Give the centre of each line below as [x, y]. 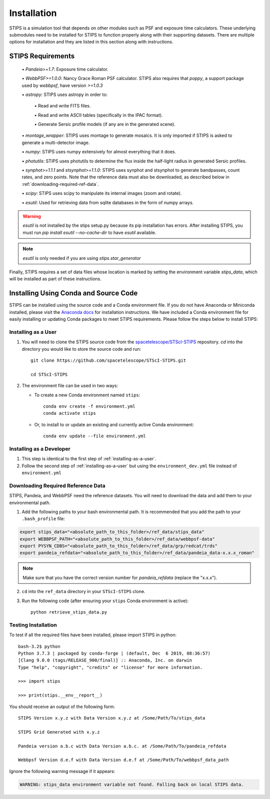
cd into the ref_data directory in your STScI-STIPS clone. [83, 592]
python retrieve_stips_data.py [69, 612]
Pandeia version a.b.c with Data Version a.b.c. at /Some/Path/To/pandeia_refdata [122, 746]
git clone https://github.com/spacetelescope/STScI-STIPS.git [108, 360]
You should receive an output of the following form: [62, 707]
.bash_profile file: [43, 519]
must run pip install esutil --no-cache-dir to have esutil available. [89, 232]
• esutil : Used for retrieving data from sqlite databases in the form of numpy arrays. [108, 202]
